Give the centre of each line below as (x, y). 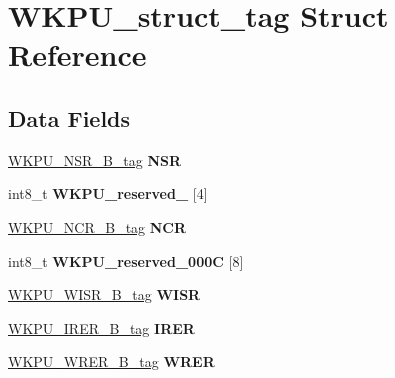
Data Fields (69, 117)
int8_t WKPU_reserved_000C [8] (126, 260)
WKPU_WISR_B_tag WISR (104, 294)
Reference (77, 54)
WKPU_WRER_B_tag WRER (111, 361)
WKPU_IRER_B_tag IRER (101, 327)
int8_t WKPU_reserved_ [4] (108, 193)
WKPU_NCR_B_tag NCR (97, 226)
